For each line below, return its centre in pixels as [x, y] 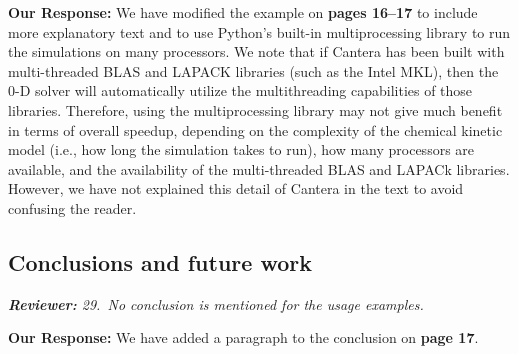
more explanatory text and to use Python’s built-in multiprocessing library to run [259, 31]
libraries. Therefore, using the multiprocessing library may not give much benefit [255, 109]
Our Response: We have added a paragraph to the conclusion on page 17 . [243, 337]
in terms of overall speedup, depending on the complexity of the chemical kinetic [255, 129]
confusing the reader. [72, 207]
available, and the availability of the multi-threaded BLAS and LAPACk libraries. [259, 168]
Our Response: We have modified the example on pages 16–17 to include [243, 12]
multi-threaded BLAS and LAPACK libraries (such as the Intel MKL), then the [253, 70]
